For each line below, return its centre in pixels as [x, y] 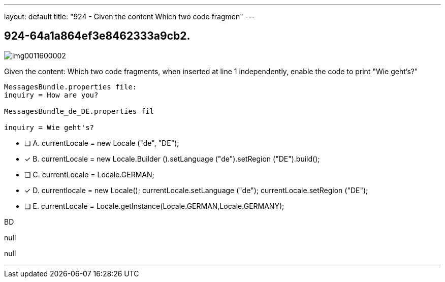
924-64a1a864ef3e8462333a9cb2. [97, 36]
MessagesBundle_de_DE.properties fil [79, 111]
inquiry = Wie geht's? [49, 127]
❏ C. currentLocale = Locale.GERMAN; [89, 174]
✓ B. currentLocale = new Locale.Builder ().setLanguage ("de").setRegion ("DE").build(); [172, 159]
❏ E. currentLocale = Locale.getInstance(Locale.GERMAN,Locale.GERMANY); [154, 206]
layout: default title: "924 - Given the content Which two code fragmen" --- [130, 17]
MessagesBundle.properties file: [71, 87]
